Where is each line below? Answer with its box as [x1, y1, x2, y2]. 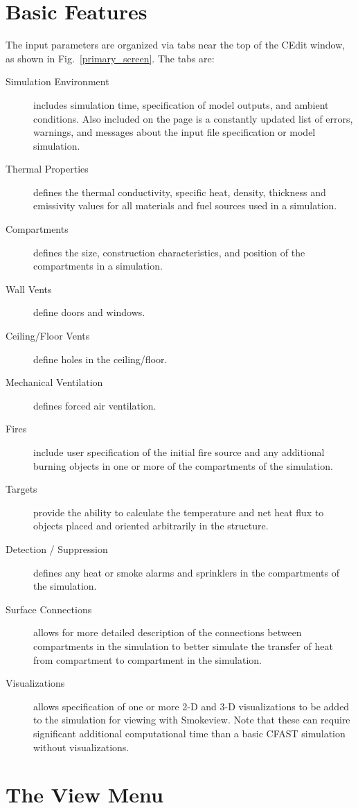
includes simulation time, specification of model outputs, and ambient [33, 97, 329, 112]
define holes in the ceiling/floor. [33, 351, 168, 366]
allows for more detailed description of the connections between [33, 625, 302, 640]
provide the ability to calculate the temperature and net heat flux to [33, 504, 324, 519]
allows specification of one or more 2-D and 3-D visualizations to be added [33, 699, 350, 713]
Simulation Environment [6, 74, 109, 89]
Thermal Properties [6, 161, 89, 176]
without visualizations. [33, 739, 129, 754]
